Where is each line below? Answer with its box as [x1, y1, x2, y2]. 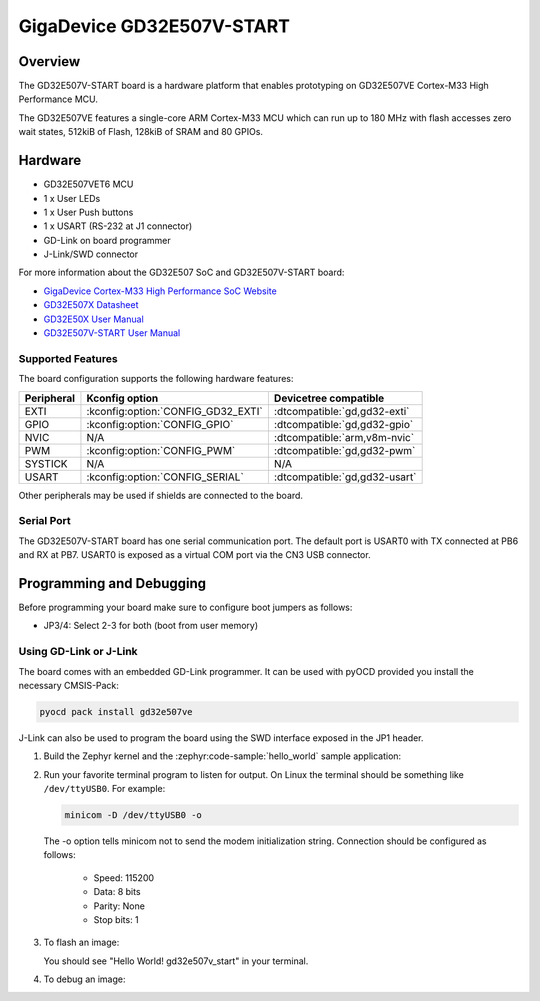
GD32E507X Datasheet [43, 299, 139, 311]
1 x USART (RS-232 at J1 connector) [43, 220, 193, 232]
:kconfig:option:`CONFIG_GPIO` [86, 417, 234, 431]
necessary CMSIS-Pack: [18, 679, 120, 691]
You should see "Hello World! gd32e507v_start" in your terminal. [43, 955, 309, 967]
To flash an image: [43, 936, 120, 949]
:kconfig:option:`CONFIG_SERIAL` [86, 470, 244, 484]
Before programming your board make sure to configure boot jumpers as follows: [18, 601, 353, 614]
